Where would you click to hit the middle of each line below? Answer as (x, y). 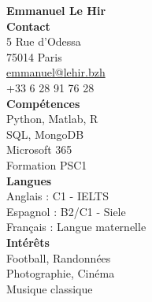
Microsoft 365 (39, 149)
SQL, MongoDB (45, 134)
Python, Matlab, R (52, 119)
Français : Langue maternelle (76, 227)
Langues (29, 180)
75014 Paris (34, 56)
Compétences (43, 103)
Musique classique (50, 288)
